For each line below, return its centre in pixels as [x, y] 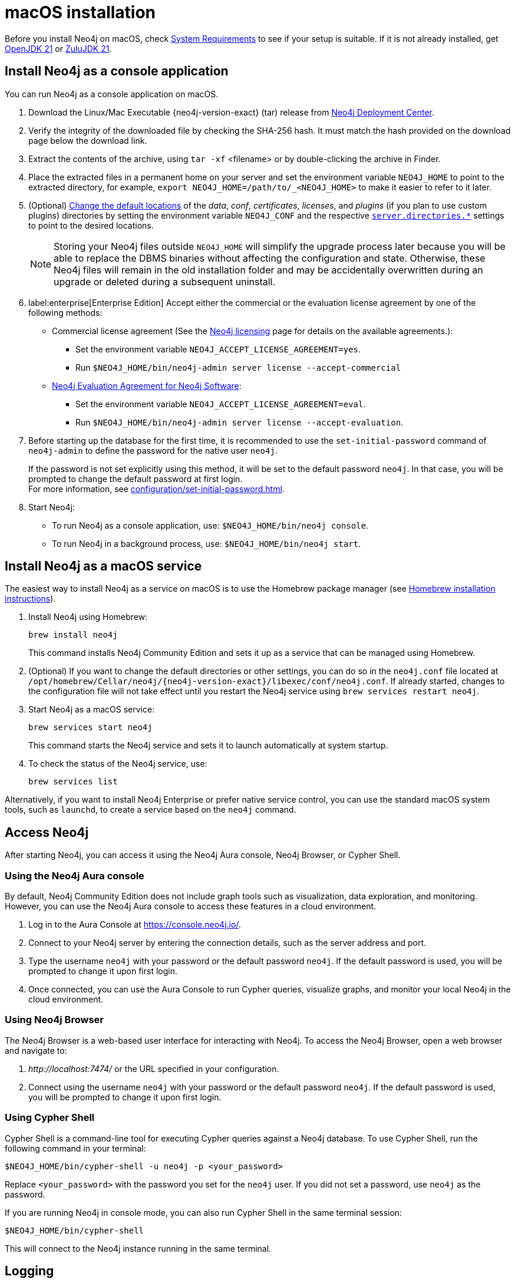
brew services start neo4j [90, 728]
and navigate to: [36, 1050]
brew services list [73, 782]
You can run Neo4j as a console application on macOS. [112, 94]
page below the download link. [88, 140]
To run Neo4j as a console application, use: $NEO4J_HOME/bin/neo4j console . [210, 525]
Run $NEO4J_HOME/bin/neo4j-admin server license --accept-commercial [238, 367]
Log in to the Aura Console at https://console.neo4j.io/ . [135, 925]
